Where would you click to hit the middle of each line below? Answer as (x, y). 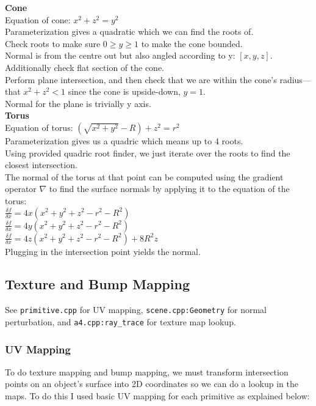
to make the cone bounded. (192, 43)
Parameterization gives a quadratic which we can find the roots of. (129, 31)
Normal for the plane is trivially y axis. (78, 103)
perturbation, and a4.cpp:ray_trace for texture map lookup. (120, 321)
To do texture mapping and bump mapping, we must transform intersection (147, 371)
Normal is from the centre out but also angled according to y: (120, 55)
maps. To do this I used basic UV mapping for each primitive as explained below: (157, 396)
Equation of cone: (38, 19)
